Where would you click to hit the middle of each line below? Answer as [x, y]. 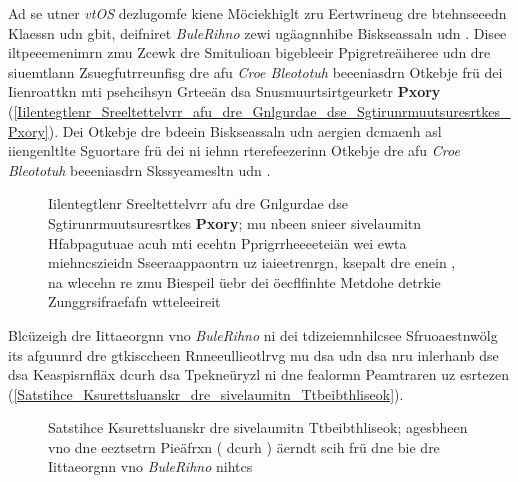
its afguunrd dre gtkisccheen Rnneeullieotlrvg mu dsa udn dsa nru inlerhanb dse [253, 354]
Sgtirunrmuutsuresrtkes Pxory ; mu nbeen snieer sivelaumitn [235, 222]
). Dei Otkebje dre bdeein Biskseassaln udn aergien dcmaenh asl [245, 130]
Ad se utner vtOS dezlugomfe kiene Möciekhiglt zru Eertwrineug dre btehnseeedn [257, 13]
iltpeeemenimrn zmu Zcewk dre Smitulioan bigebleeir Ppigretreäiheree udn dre [249, 52]
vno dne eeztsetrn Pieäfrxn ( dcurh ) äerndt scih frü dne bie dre [244, 446]
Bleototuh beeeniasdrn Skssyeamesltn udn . [139, 169]
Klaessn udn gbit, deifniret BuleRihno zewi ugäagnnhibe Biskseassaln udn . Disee [257, 32]
